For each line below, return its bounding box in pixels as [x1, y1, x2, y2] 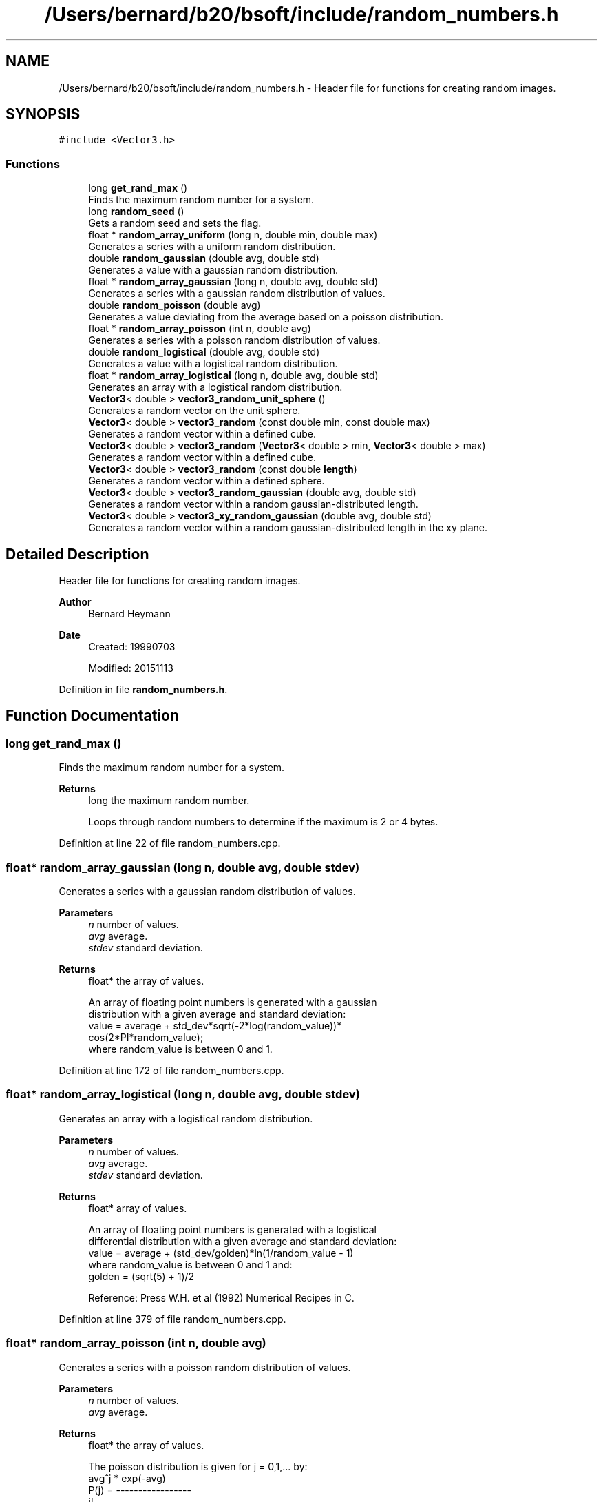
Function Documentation [6, 707, 179, 725]
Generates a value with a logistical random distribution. [88, 358, 338, 370]
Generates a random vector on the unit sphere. [88, 404, 301, 417]
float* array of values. [88, 1202, 187, 1214]
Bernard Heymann [88, 608, 171, 620]
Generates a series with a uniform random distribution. [88, 240, 336, 253]
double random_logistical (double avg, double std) [88, 346, 320, 358]
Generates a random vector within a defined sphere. [88, 475, 325, 487]
